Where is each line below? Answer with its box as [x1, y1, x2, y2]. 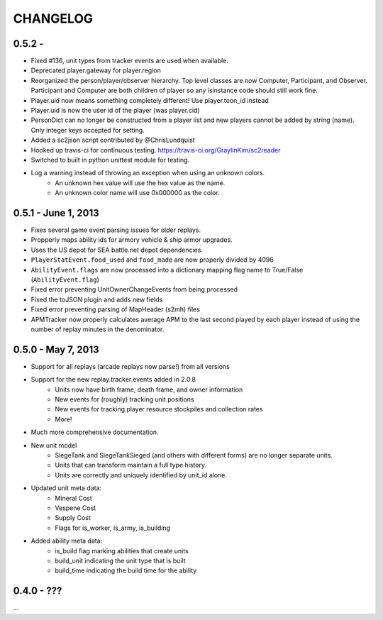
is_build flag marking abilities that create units [55, 546, 189, 555]
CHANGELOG [13, 11, 94, 26]
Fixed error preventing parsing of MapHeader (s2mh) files [30, 305, 200, 314]
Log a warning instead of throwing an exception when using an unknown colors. [30, 169, 265, 177]
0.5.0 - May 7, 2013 [13, 343, 99, 355]
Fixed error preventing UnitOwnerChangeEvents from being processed [30, 285, 238, 294]
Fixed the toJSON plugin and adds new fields [30, 295, 163, 304]
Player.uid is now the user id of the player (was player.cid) [30, 106, 200, 115]
